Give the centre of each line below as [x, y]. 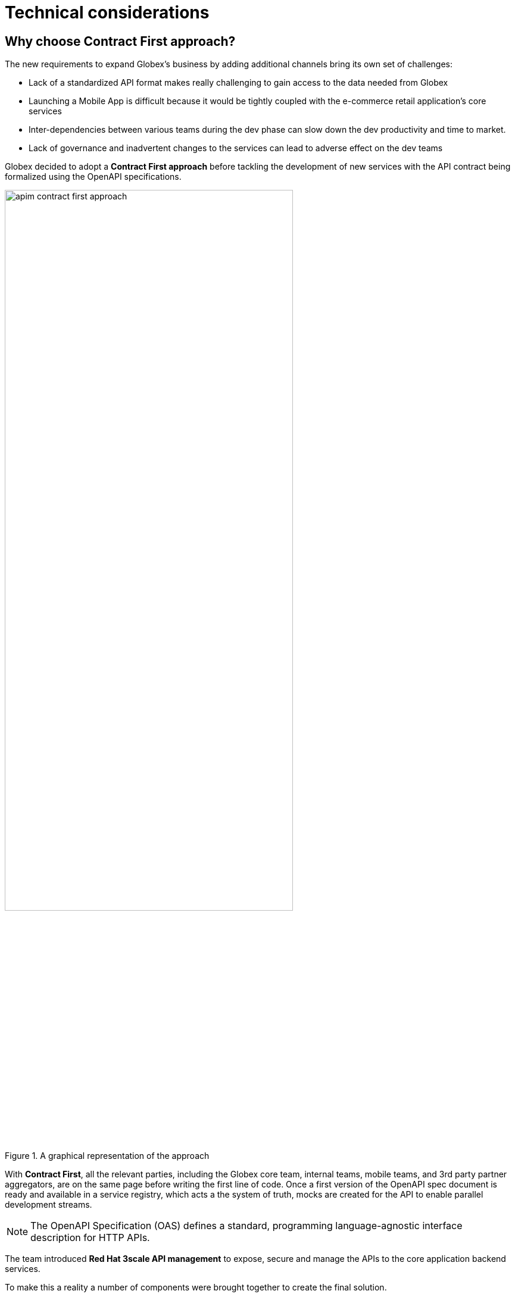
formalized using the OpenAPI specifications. [93, 177]
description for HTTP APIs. [90, 1238]
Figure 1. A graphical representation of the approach [107, 1156]
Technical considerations [107, 12]
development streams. [49, 1205]
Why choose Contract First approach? [120, 41]
